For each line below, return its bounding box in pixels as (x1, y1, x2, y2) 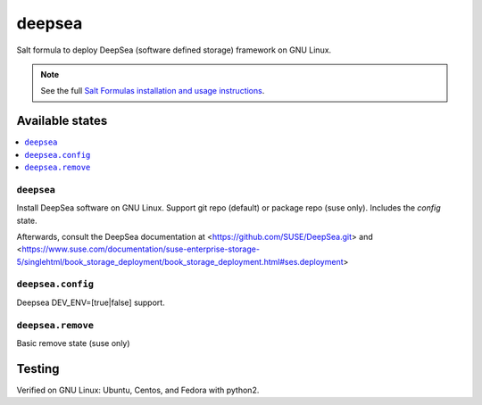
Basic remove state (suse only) (16, 338, 130, 348)
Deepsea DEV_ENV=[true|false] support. (16, 297, 165, 308)
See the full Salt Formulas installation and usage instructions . (40, 86, 265, 96)
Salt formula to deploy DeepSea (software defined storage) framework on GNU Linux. (16, 45, 332, 55)
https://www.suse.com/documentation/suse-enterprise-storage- (21, 244, 261, 254)
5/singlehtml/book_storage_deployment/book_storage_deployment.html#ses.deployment (16, 256, 344, 267)
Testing (16, 361, 60, 376)
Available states (16, 113, 108, 128)
